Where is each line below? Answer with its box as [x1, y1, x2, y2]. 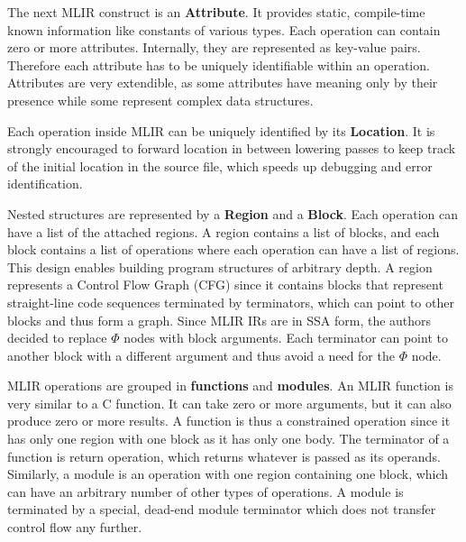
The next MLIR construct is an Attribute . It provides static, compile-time [7, 3, 425, 21]
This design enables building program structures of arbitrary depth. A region [7, 257, 433, 276]
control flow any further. [7, 518, 142, 537]
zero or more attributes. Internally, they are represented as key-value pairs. [7, 38, 421, 57]
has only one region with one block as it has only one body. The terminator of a [7, 429, 450, 448]
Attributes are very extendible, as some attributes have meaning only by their [7, 73, 438, 92]
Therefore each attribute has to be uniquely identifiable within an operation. [7, 55, 430, 74]
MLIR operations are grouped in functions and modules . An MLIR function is [7, 376, 453, 395]
